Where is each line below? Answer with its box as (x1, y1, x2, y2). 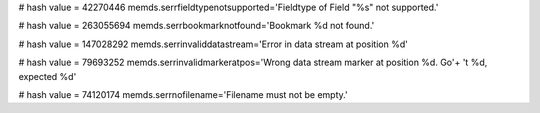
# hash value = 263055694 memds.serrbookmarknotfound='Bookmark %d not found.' (18, 20, 375, 32)
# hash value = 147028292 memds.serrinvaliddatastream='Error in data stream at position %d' (18, 38, 409, 50)
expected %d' (18, 70, 77, 82)
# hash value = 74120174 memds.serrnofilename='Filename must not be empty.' (18, 88, 349, 100)
